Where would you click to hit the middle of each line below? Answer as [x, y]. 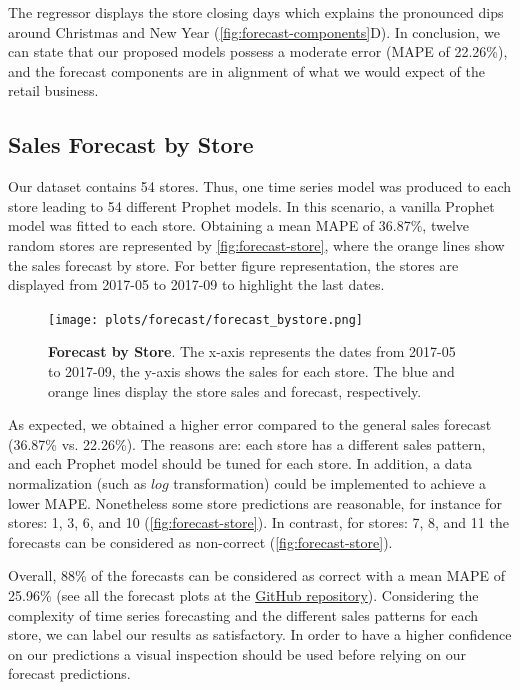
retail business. [53, 90]
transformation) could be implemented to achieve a [330, 482]
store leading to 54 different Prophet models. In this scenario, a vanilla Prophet [251, 205]
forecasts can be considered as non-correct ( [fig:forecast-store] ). [200, 541]
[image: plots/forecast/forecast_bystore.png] [205, 319]
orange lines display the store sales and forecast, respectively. [235, 390]
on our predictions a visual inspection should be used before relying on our [237, 653]
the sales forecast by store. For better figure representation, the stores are [233, 264]
